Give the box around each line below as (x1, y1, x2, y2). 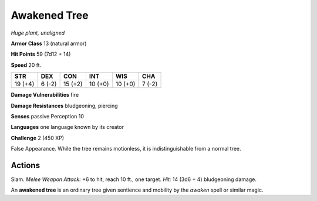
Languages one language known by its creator (11, 124, 124, 131)
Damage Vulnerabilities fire (11, 91, 79, 98)
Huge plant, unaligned (11, 29, 65, 36)
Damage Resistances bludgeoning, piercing (11, 102, 118, 109)
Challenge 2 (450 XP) (11, 134, 65, 141)
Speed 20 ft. (11, 62, 42, 69)
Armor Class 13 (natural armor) (11, 40, 87, 47)
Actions (11, 160, 41, 170)
